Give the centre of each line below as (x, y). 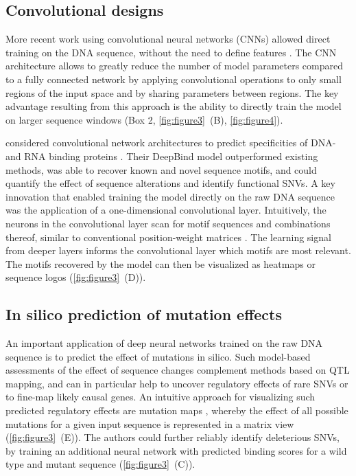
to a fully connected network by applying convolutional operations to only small (174, 79)
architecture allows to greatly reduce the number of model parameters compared (174, 66)
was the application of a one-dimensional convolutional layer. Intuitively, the (166, 210)
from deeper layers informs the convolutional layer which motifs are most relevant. (178, 250)
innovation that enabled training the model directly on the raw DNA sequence (170, 196)
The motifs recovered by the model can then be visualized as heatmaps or (161, 263)
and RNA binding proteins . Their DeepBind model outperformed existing (162, 156)
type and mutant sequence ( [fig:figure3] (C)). (100, 464)
